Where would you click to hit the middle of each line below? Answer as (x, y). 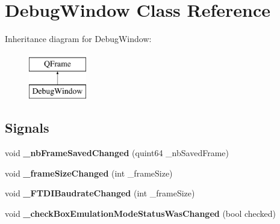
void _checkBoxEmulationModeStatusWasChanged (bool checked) (141, 213)
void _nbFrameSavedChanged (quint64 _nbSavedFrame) (117, 153)
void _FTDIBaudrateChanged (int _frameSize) (100, 193)
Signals (27, 128)
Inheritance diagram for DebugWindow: (78, 39)
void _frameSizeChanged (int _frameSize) (89, 173)
